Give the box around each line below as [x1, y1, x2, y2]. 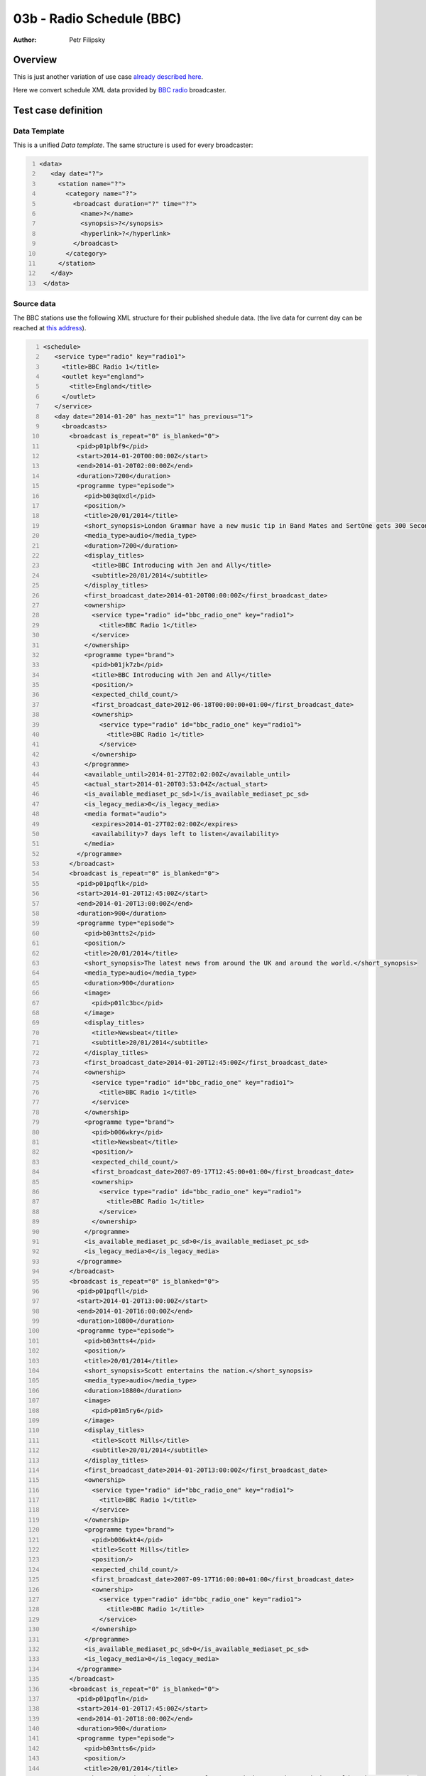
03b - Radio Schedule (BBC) [13, 11, 182, 26]
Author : [13, 36, 37, 44]
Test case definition [13, 104, 103, 117]
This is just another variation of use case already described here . [13, 72, 204, 81]
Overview [13, 54, 58, 66]
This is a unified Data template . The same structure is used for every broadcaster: [13, 141, 253, 149]
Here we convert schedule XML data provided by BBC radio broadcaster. [13, 85, 226, 94]
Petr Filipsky [69, 36, 106, 44]
